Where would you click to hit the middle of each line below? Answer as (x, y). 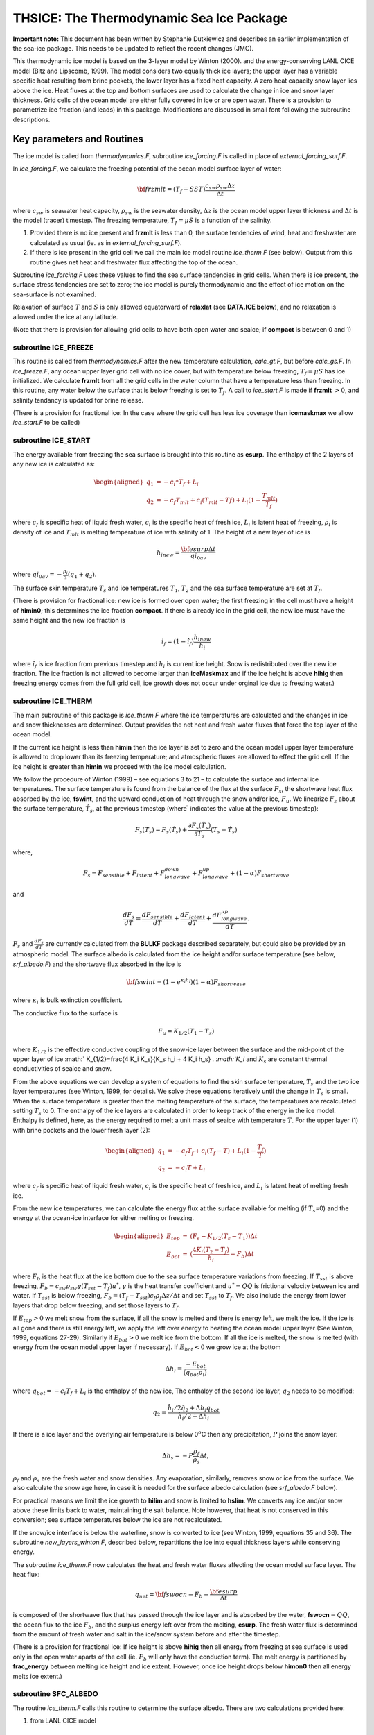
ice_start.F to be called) (46, 423)
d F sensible (158, 916)
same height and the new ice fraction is (69, 620)
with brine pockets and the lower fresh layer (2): (81, 1130)
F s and (23, 944)
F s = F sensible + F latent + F (124, 874)
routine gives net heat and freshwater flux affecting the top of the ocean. (134, 262)
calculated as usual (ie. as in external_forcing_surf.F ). (106, 242)
